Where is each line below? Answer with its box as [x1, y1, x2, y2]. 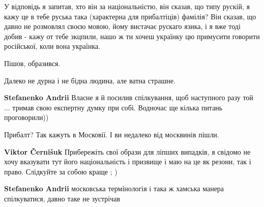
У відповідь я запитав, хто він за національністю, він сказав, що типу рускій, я [4, 1, 250, 11]
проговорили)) [4, 112, 49, 123]
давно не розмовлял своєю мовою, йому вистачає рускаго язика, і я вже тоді [4, 21, 241, 32]
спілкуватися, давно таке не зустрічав [4, 193, 121, 203]
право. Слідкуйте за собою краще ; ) [4, 166, 118, 176]
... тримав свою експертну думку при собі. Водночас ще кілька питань [4, 102, 223, 112]
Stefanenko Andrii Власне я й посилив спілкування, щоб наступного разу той [4, 92, 253, 103]
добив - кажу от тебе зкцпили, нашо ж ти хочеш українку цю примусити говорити [4, 31, 260, 41]
